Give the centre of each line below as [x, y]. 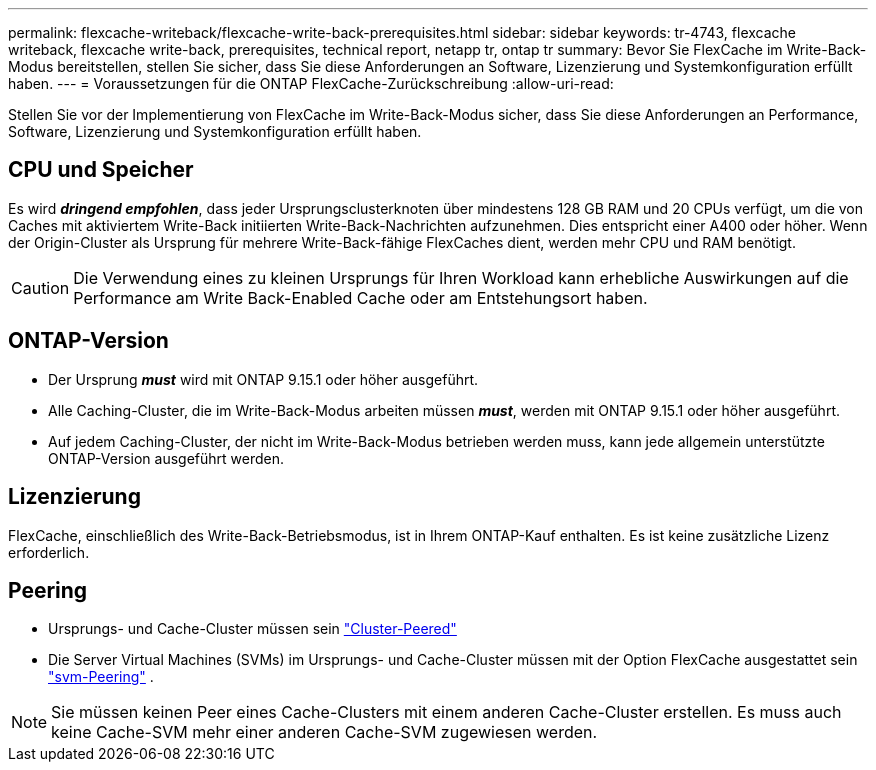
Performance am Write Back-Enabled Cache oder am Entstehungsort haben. [360, 297]
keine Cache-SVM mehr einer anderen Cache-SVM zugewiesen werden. [324, 732]
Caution [40, 287]
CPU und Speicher [101, 170]
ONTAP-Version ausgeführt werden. [166, 458]
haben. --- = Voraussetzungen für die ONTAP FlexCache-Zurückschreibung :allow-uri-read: [311, 83]
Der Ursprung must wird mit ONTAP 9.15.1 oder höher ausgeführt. [263, 379]
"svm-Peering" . [101, 677]
